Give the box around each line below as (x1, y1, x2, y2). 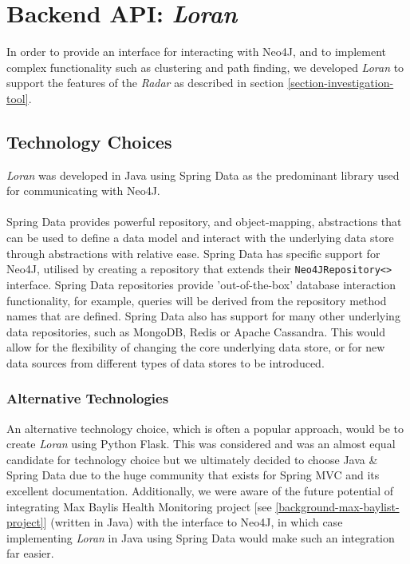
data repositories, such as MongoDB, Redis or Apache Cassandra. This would (6, 323, 386, 340)
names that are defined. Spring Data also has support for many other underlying (6, 308, 400, 324)
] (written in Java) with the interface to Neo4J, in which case (43, 514, 343, 530)
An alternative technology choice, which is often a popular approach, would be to (6, 419, 404, 436)
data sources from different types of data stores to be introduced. (6, 354, 325, 371)
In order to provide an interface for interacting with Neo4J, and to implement (6, 43, 387, 60)
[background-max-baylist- (275, 498, 400, 514)
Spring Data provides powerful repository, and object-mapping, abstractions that (6, 213, 402, 230)
